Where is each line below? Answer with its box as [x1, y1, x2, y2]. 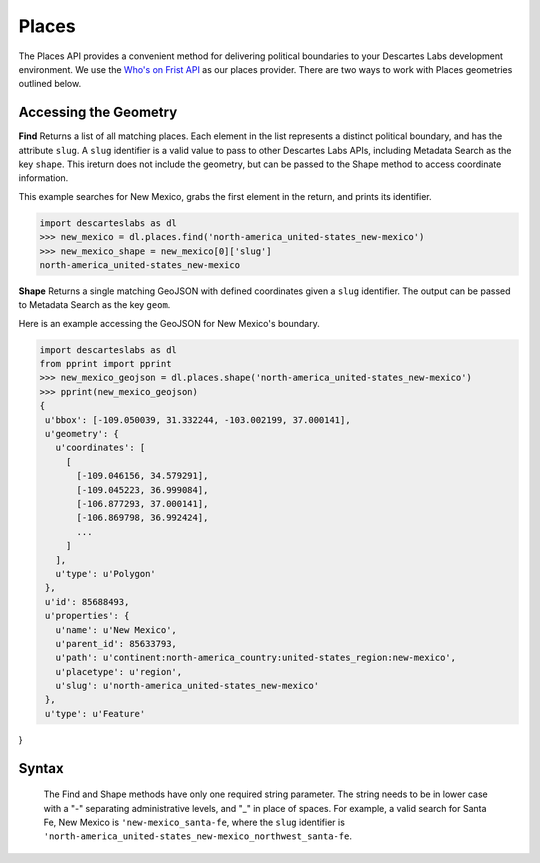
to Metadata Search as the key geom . [18, 299, 171, 311]
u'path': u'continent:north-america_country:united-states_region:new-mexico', [55, 652, 457, 664]
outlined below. [18, 78, 82, 90]
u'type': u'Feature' [45, 708, 146, 719]
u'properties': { [45, 610, 130, 622]
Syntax [18, 760, 64, 777]
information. [18, 172, 69, 184]
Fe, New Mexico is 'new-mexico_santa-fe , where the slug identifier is [43, 816, 345, 829]
